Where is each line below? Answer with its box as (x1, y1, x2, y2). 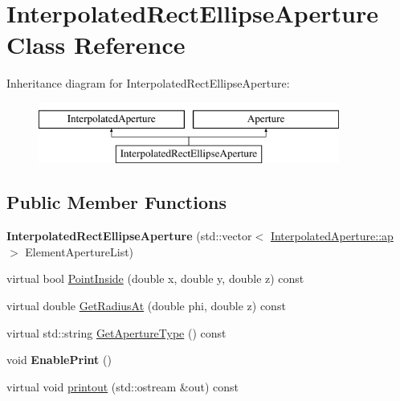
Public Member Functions (6, 190, 227, 215)
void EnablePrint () (6, 351, 112, 368)
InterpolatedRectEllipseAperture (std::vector (6, 227, 252, 244)
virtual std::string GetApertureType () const (6, 324, 227, 341)
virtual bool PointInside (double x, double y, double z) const (6, 270, 304, 287)
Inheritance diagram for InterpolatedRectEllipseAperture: (6, 75, 290, 92)
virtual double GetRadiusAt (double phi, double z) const (6, 297, 286, 314)
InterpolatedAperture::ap (270, 227, 394, 244)
